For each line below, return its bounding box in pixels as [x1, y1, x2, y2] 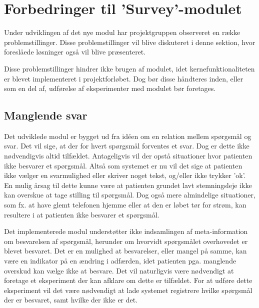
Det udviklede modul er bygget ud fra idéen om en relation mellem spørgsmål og [4, 130, 251, 141]
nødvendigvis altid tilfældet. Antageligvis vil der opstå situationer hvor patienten [4, 150, 252, 161]
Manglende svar [4, 107, 87, 123]
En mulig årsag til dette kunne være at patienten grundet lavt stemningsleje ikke [4, 179, 252, 190]
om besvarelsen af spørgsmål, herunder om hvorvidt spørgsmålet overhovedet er [4, 235, 248, 246]
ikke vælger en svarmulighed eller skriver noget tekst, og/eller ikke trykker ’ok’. [4, 170, 246, 180]
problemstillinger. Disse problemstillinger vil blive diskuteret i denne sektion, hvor [4, 36, 255, 47]
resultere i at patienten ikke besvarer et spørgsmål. [4, 209, 159, 219]
